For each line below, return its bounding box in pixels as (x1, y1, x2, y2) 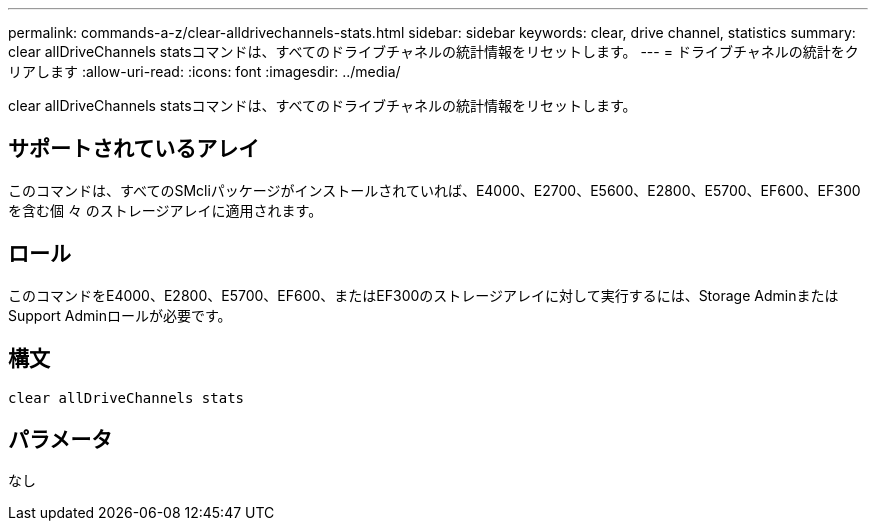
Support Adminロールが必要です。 (8, 306, 232, 324)
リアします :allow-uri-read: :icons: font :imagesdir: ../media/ (8, 63, 401, 80)
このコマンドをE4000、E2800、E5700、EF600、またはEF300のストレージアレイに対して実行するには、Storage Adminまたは (8, 286, 839, 304)
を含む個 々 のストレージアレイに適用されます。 (8, 201, 323, 219)
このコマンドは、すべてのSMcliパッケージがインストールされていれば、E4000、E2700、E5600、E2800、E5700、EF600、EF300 (8, 181, 861, 199)
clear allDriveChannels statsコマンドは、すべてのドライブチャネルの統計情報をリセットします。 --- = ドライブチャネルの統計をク (8, 43, 859, 60)
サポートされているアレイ (8, 136, 260, 162)
